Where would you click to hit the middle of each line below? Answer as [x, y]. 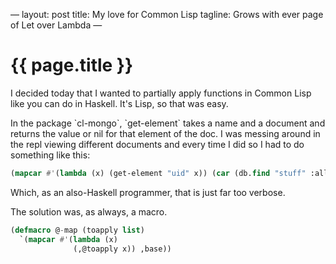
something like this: [50, 155]
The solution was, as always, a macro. [89, 211]
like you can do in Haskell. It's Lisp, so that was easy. [119, 103]
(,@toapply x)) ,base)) [122, 249]
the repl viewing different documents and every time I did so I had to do [157, 144]
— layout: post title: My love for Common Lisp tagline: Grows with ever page [167, 14]
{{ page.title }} [72, 65]
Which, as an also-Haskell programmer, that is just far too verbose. [148, 192]
